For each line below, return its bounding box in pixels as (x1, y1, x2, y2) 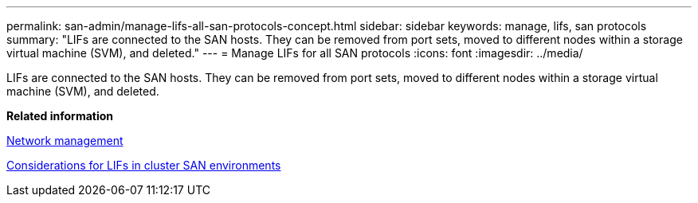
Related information (6, 109, 114, 123)
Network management (6, 134, 124, 147)
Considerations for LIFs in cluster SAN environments (6, 158, 281, 172)
